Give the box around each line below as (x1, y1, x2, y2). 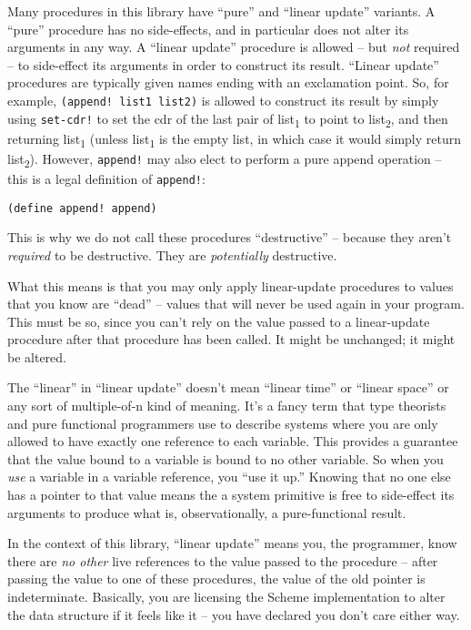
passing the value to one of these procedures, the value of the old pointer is (7, 569, 426, 588)
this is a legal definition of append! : (7, 169, 205, 188)
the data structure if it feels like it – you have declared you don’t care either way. (7, 605, 460, 624)
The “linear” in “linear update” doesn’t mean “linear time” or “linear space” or (7, 378, 449, 397)
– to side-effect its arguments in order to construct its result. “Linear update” (7, 55, 439, 74)
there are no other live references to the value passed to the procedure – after (7, 551, 438, 570)
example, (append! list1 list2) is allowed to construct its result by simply (7, 90, 439, 109)
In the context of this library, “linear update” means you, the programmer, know (7, 533, 457, 553)
